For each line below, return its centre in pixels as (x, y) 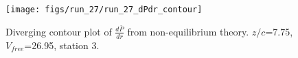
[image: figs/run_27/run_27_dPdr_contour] (104, 10)
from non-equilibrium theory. (188, 31)
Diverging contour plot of (59, 31)
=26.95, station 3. (62, 45)
